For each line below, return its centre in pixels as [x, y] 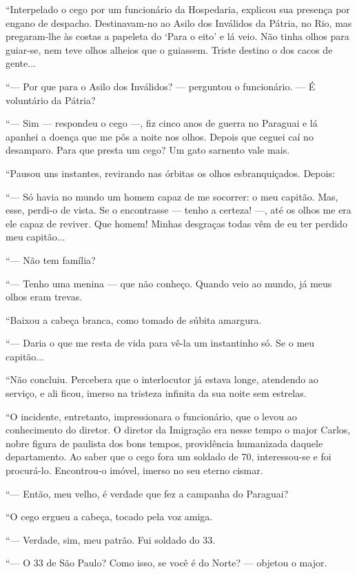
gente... [21, 63]
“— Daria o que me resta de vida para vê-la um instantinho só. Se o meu [160, 343]
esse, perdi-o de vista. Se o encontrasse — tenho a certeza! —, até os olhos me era [178, 210]
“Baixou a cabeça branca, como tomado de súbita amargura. [134, 319]
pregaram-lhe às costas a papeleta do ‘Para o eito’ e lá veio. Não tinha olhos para [177, 36]
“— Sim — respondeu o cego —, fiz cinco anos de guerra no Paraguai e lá [162, 123]
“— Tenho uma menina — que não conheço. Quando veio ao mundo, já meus [169, 283]
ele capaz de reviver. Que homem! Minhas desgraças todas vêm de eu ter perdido [176, 223]
